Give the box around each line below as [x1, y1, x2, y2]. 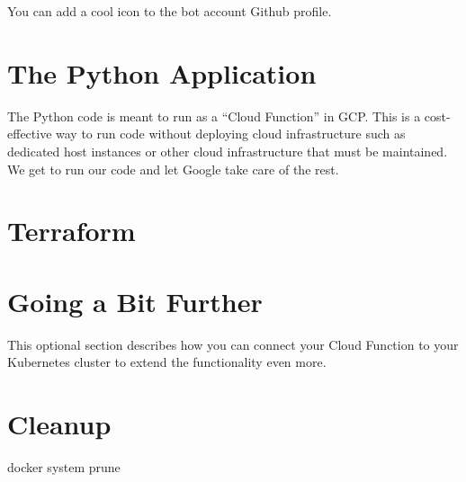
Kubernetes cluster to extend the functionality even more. [7, 353, 327, 371]
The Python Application [7, 54, 317, 91]
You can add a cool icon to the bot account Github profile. [7, 2, 332, 20]
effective [7, 124, 52, 143]
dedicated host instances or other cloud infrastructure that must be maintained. [7, 141, 448, 160]
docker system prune [7, 457, 121, 476]
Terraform [7, 212, 136, 249]
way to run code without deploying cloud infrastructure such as [56, 124, 406, 143]
